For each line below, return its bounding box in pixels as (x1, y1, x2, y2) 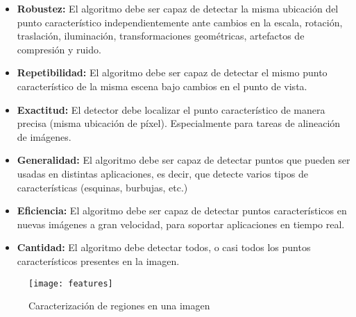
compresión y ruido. (17, 42, 101, 56)
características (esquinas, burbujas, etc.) (17, 180, 188, 194)
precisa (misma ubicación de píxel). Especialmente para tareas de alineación (17, 116, 341, 130)
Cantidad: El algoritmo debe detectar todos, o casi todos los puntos (17, 240, 311, 255)
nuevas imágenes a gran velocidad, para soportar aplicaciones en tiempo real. (17, 216, 345, 231)
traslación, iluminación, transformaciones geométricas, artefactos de (17, 28, 305, 43)
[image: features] (28, 278, 113, 289)
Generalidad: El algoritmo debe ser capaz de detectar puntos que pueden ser (17, 153, 350, 167)
